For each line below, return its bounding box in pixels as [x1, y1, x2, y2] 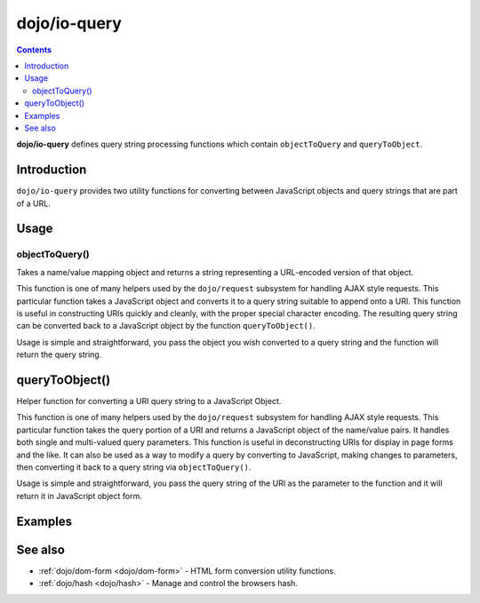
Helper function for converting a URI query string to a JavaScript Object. [16, 395, 282, 406]
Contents [16, 44, 52, 55]
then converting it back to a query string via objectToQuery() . [16, 462, 252, 472]
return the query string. [16, 349, 102, 360]
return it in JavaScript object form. [16, 490, 142, 501]
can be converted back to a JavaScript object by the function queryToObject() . [16, 321, 316, 331]
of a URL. [16, 198, 51, 209]
